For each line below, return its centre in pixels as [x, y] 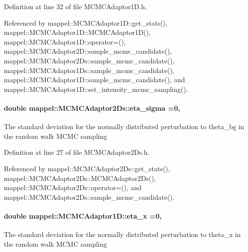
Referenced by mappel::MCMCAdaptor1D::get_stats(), [86, 22]
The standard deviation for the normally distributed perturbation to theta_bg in [124, 126]
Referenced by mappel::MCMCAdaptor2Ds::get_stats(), [87, 168]
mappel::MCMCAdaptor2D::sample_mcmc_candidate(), [88, 51]
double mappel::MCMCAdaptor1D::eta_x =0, [83, 215]
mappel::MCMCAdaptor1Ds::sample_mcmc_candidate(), [89, 70]
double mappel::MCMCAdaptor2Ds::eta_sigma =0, [92, 108]
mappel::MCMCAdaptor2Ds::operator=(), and [73, 187]
